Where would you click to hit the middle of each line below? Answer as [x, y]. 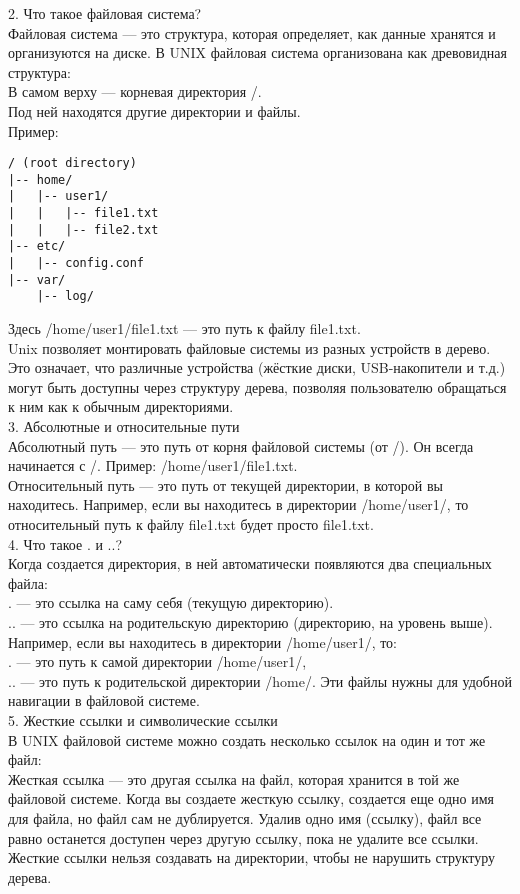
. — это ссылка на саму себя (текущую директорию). [171, 602]
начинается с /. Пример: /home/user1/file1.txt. [153, 465]
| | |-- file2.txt [83, 229]
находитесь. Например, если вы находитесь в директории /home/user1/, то [238, 504]
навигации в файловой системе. [104, 700]
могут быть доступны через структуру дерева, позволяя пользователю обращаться [257, 386]
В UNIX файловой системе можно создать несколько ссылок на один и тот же [247, 739]
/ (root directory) [72, 163]
